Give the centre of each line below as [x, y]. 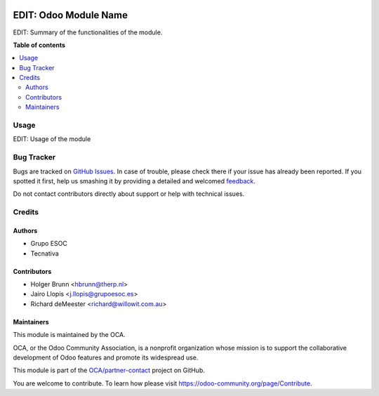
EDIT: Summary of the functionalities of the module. [88, 32]
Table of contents [39, 45]
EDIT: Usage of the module [52, 139]
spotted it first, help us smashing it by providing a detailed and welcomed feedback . [134, 181]
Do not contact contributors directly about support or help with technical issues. [129, 194]
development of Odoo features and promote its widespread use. [106, 357]
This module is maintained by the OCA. [69, 335]
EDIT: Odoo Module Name [70, 15]
